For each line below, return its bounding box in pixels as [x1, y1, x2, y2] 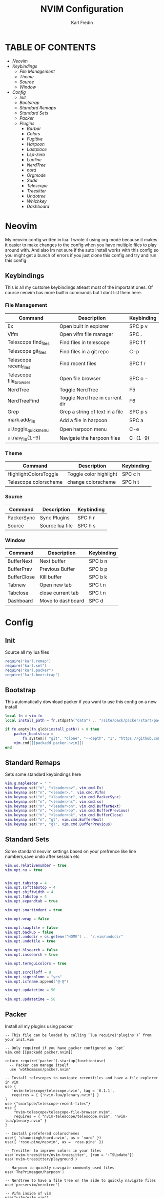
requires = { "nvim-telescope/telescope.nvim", [14, 1114, 112, 1119]
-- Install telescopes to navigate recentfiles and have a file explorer [5, 1075, 159, 1080]
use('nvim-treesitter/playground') [5, 1156, 78, 1161]
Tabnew [7, 581, 26, 588]
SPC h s [77, 522, 96, 529]
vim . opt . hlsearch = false [5, 948, 58, 953]
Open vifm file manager [59, 331, 114, 338]
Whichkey [26, 198, 47, 204]
